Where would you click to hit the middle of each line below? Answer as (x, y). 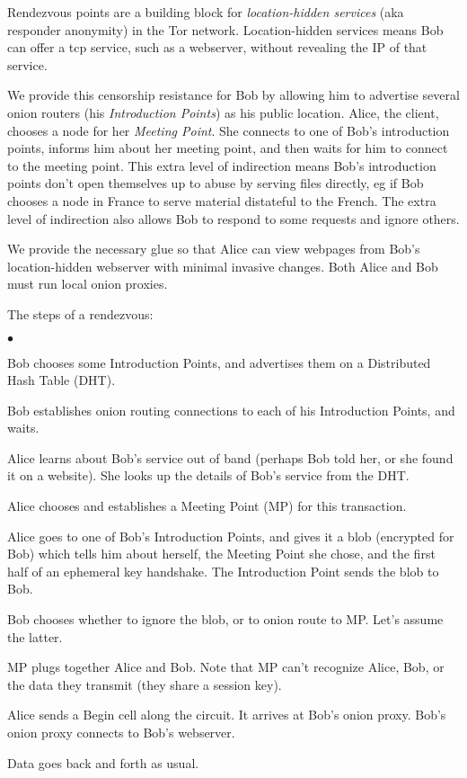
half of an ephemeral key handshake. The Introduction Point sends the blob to (223, 571)
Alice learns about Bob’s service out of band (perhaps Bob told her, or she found (230, 457)
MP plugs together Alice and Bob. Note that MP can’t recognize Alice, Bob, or (226, 667)
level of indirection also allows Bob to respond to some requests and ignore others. (233, 218)
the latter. (35, 636)
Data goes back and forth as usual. (103, 762)
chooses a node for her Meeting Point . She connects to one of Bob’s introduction (229, 130)
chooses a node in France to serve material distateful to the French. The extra (222, 200)
